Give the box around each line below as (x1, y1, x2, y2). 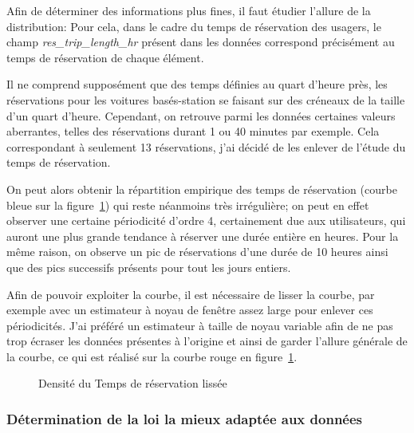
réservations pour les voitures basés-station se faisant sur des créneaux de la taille (6, 91, 405, 108)
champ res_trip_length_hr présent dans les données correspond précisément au (6, 33, 395, 50)
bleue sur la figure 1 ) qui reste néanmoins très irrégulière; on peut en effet (6, 196, 369, 213)
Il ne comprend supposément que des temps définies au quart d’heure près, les (6, 76, 388, 93)
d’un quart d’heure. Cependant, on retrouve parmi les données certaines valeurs (6, 107, 396, 124)
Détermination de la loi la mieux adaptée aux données (6, 408, 363, 428)
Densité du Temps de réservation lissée (38, 375, 227, 392)
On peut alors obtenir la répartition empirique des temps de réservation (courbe (6, 180, 397, 197)
